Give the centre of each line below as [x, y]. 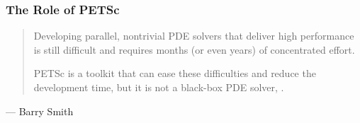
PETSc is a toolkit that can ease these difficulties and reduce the [175, 73]
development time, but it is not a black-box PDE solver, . [159, 87]
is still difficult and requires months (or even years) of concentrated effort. [194, 49]
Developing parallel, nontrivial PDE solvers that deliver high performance [194, 36]
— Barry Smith [40, 111]
